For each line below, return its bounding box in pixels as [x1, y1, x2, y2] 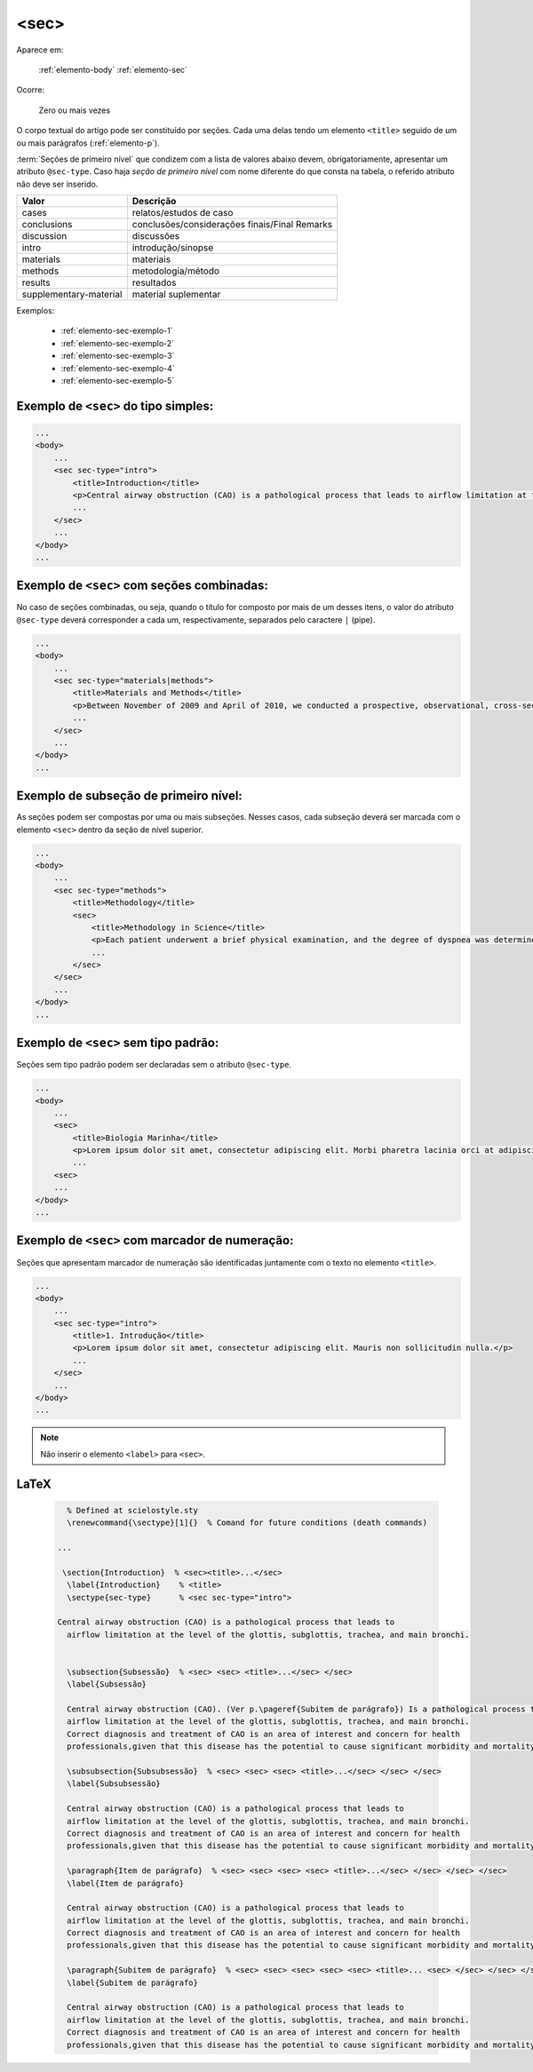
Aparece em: [16, 44, 64, 55]
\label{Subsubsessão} [67, 1779, 162, 1789]
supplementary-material [21, 289, 123, 301]
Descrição [131, 195, 177, 208]
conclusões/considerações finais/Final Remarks [131, 218, 333, 231]
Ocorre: [16, 84, 44, 95]
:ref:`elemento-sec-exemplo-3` [60, 351, 175, 361]
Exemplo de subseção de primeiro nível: [16, 789, 243, 804]
